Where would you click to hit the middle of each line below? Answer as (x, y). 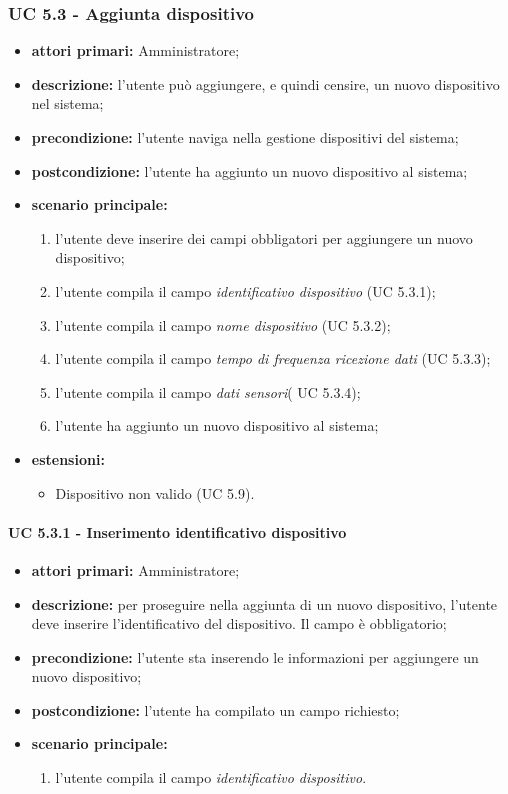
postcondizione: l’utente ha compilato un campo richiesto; (215, 709)
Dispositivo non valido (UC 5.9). (155, 492)
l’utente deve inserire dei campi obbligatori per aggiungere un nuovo (264, 237)
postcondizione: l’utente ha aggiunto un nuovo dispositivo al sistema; (249, 170)
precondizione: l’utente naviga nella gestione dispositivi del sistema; (245, 137)
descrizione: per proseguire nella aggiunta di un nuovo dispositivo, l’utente (264, 603)
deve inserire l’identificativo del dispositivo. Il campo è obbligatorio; (239, 623)
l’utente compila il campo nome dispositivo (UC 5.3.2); (223, 324)
